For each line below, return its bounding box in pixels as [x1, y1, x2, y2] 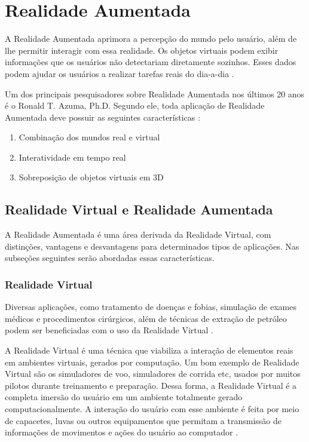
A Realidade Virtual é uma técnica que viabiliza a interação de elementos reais [5, 344, 293, 357]
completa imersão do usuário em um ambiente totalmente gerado [5, 391, 243, 403]
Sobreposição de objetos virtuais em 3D [19, 171, 164, 183]
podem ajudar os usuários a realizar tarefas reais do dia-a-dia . [5, 67, 234, 79]
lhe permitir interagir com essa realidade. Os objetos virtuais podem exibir [5, 44, 279, 56]
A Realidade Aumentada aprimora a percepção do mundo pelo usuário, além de [5, 32, 297, 45]
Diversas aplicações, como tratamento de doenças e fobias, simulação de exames [5, 300, 296, 313]
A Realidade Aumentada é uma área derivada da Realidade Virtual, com [5, 228, 271, 241]
